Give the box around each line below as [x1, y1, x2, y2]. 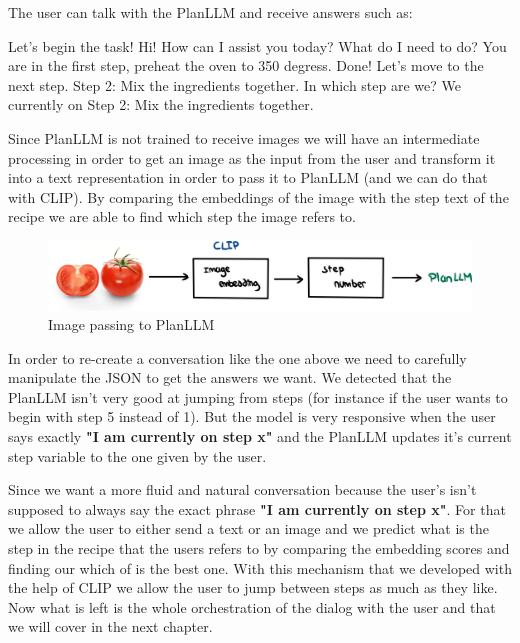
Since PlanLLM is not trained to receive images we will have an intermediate [8, 127, 480, 148]
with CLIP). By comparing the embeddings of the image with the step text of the [8, 186, 509, 207]
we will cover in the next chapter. [8, 616, 213, 637]
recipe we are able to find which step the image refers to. [8, 206, 356, 227]
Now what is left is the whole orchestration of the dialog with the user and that [8, 596, 496, 617]
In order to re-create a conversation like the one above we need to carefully [8, 347, 467, 368]
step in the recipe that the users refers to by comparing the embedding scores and [8, 538, 510, 559]
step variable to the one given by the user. [8, 445, 267, 466]
